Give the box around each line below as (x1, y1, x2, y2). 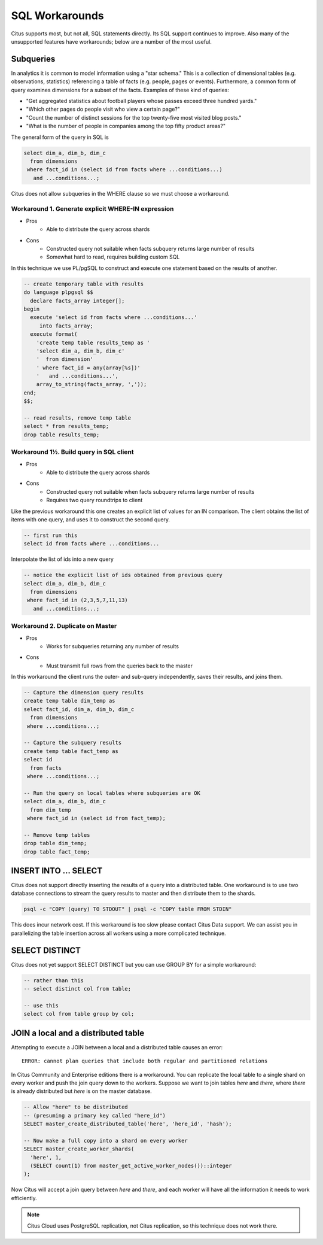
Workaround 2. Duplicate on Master (11, 622, 117, 630)
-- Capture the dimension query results (23, 689, 144, 696)
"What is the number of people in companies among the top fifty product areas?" (26, 123, 226, 130)
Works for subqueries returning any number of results (46, 642, 179, 649)
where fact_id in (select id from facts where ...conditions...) (27, 166, 223, 173)
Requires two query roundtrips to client (46, 497, 143, 504)
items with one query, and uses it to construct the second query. (11, 515, 170, 523)
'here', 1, (30, 1154, 62, 1161)
